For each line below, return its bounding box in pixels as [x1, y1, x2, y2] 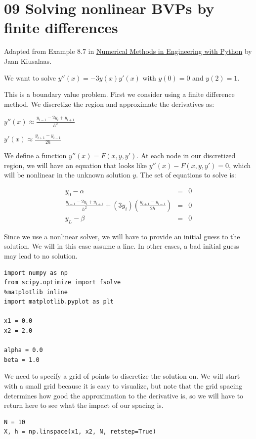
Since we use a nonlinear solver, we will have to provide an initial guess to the [4, 231, 240, 241]
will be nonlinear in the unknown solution [4, 170, 130, 180]
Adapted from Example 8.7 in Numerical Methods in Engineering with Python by [4, 46, 252, 56]
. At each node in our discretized [136, 150, 236, 161]
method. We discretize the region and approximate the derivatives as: [4, 98, 214, 109]
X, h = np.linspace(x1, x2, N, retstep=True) [4, 428, 156, 436]
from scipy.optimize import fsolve [4, 279, 121, 286]
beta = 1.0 [4, 356, 40, 363]
